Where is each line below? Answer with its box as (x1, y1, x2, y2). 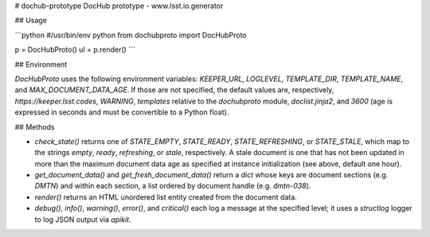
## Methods (14, 122, 55, 131)
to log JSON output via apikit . (34, 215, 131, 224)
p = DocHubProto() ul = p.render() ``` (14, 45, 135, 55)
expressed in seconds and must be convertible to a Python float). (14, 107, 229, 117)
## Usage (14, 16, 48, 25)
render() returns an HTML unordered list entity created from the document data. (34, 192, 298, 202)
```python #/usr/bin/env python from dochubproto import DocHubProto (14, 30, 247, 40)
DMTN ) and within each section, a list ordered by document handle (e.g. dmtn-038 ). (34, 181, 311, 191)
